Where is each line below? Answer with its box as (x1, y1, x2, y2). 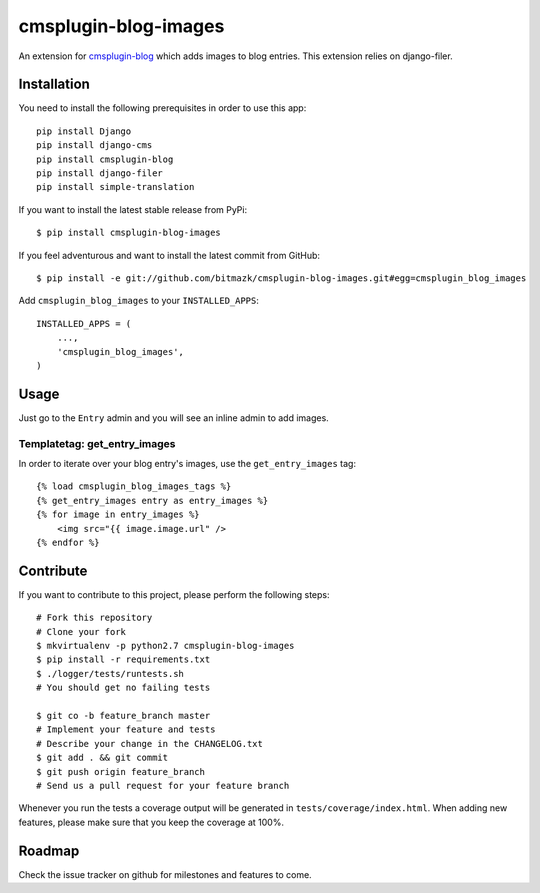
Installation (18, 76, 90, 93)
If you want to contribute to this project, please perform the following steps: (18, 588, 330, 600)
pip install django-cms (36, 140, 153, 151)
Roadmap (18, 842, 80, 859)
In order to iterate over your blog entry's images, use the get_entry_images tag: (18, 457, 357, 469)
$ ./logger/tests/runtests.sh (36, 668, 185, 679)
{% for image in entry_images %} (36, 509, 200, 520)
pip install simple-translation (36, 181, 195, 193)
